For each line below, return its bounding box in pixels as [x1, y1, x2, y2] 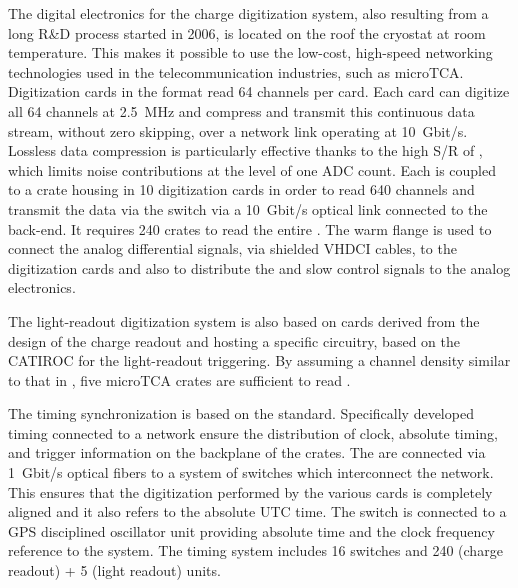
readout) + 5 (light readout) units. [8, 560, 221, 581]
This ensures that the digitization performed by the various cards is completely [8, 481, 493, 502]
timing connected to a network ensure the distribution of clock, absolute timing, [8, 422, 498, 443]
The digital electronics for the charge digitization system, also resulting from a [8, 3, 489, 23]
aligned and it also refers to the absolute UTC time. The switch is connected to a [8, 501, 507, 522]
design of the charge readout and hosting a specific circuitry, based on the [8, 330, 460, 351]
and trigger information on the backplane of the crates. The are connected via [8, 442, 486, 463]
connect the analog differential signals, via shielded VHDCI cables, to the [8, 238, 457, 259]
